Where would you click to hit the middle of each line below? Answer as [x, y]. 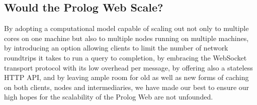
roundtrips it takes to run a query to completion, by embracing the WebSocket [125, 57]
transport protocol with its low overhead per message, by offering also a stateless [128, 67]
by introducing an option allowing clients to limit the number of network [116, 48]
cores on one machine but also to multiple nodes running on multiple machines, [126, 38]
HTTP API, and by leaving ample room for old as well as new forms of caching [126, 77]
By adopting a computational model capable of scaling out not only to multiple [126, 28]
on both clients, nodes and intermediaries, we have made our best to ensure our [127, 87]
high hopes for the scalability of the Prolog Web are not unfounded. [109, 97]
